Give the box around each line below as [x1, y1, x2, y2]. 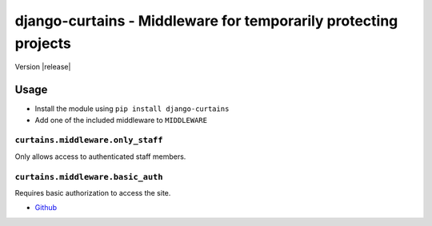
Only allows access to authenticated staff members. [14, 152, 186, 161]
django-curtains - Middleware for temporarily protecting [14, 12, 398, 30]
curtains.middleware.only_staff [14, 135, 163, 145]
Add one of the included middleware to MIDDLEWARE [34, 115, 208, 125]
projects [14, 34, 72, 52]
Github [34, 203, 58, 212]
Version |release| [14, 62, 71, 72]
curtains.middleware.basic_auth [14, 172, 163, 182]
